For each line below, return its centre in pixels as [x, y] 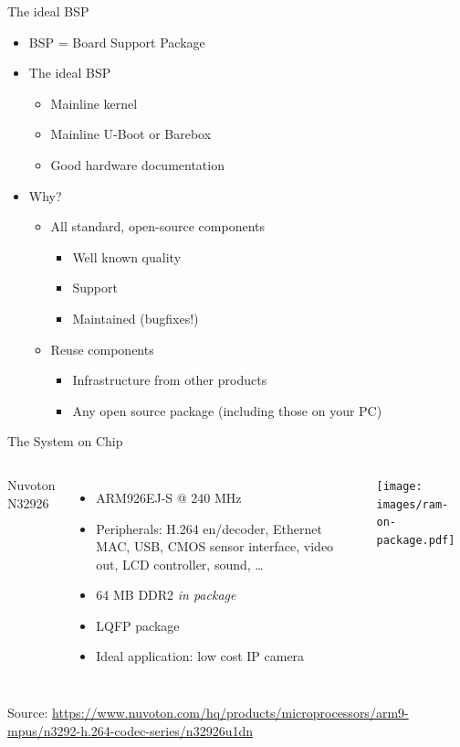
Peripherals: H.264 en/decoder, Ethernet [209, 528]
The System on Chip [65, 441]
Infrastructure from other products [170, 380]
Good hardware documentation [137, 164]
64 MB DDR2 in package [166, 595]
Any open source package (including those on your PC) [227, 410]
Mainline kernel [94, 103]
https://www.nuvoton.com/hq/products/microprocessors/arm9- [230, 713]
